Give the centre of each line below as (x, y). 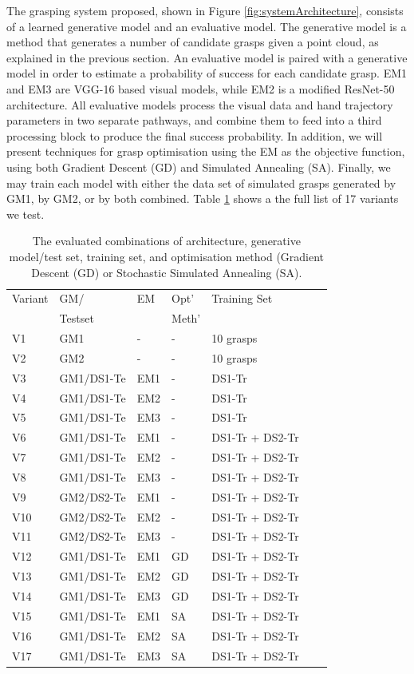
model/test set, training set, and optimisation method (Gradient (167, 256)
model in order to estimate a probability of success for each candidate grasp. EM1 (207, 73)
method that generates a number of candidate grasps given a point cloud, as (193, 42)
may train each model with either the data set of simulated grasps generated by (201, 182)
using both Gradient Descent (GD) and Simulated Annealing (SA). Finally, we (199, 167)
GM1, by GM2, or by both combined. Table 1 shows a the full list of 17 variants (203, 198)
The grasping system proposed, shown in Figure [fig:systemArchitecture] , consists (205, 10)
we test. (26, 214)
